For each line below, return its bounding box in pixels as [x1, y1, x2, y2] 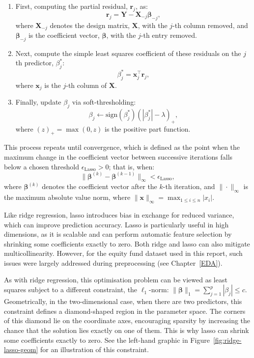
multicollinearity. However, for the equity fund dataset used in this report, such [4, 248, 243, 258]
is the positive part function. [105, 123, 191, 134]
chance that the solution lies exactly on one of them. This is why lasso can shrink [4, 325, 249, 335]
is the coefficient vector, [28, 30, 100, 40]
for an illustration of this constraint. [40, 344, 149, 355]
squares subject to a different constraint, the [4, 284, 138, 295]
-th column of [66, 80, 107, 90]
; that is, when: [109, 161, 155, 171]
